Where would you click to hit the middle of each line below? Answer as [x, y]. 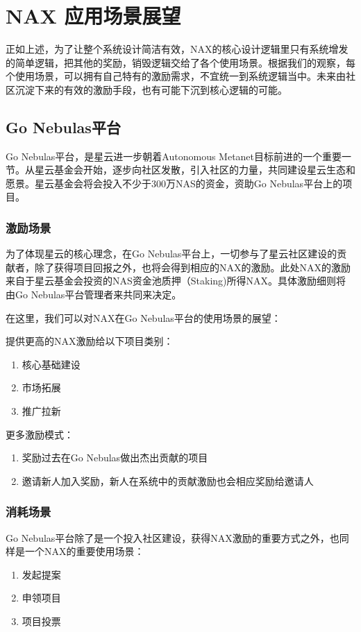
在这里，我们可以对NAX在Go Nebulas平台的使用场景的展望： [143, 317]
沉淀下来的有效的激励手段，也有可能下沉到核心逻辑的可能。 [151, 89]
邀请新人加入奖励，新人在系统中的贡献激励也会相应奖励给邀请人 [168, 480]
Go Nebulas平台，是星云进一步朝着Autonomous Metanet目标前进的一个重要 [174, 156]
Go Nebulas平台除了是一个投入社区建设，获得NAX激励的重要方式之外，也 [173, 537]
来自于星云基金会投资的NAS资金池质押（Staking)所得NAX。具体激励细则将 [176, 281]
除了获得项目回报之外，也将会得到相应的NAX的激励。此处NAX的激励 [192, 267]
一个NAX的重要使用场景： [84, 551]
